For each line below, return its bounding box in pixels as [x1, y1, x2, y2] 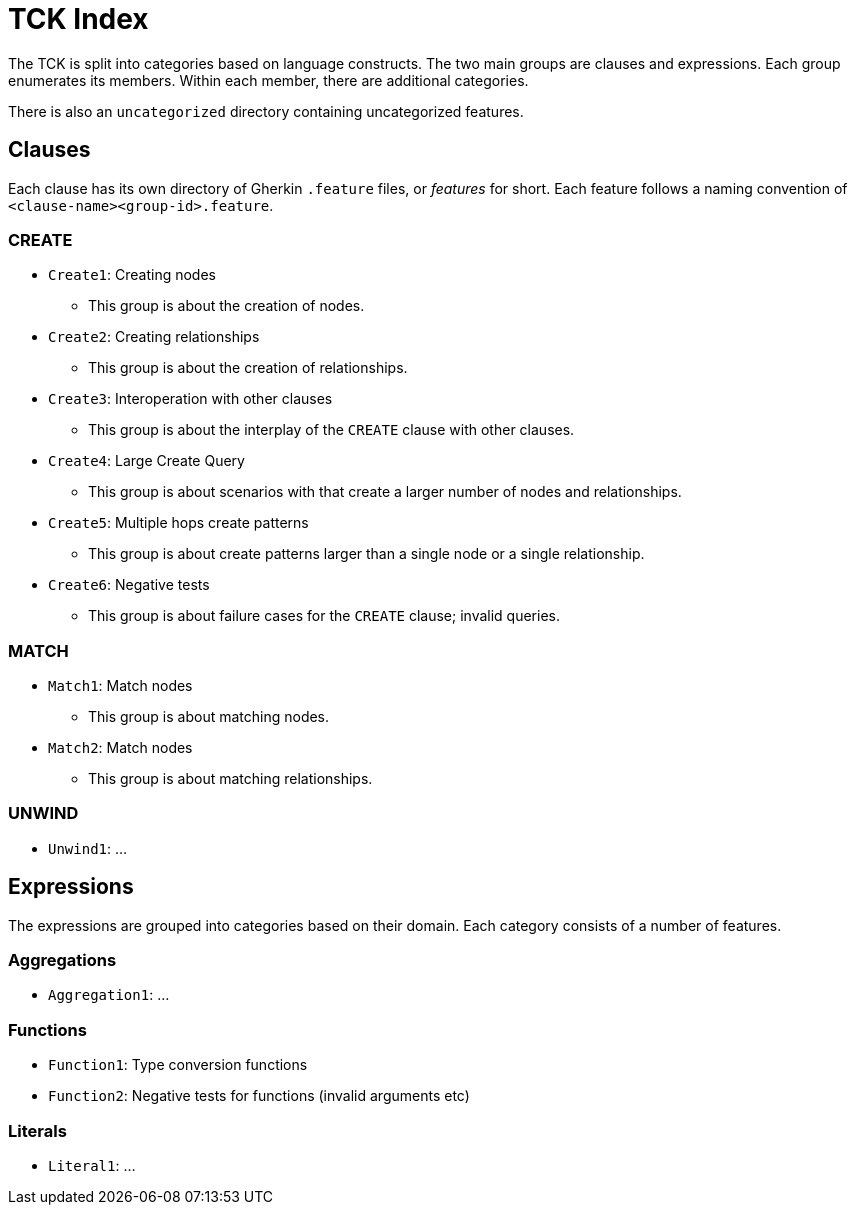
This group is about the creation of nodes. [88, 297, 365, 315]
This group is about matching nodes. [88, 708, 330, 726]
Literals [8, 1120, 67, 1141]
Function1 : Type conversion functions [48, 1056, 308, 1074]
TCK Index [8, 2, 149, 36]
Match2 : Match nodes [48, 739, 193, 757]
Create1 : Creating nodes [48, 266, 216, 284]
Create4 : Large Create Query [48, 452, 245, 470]
